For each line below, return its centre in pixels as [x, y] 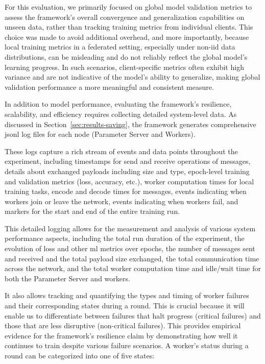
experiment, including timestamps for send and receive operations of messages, [128, 161]
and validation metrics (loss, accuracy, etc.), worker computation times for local [129, 181]
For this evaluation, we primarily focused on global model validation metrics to [128, 7]
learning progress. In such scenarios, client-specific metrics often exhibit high [124, 67]
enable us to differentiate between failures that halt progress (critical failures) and [133, 315]
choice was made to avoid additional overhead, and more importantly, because [127, 37]
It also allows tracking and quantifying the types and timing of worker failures [127, 295]
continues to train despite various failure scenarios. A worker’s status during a [127, 345]
